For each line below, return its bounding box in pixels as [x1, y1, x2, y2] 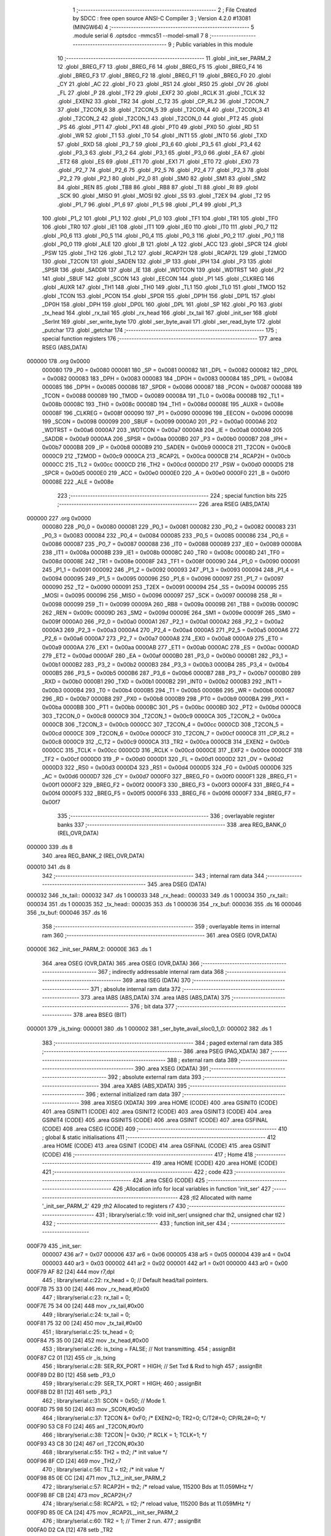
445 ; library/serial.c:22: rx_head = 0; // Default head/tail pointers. [42, 1277, 208, 1284]
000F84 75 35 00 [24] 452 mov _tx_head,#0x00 [26, 1337, 149, 1344]
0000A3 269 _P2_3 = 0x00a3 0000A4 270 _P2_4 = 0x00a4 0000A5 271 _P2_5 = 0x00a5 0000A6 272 [42, 626, 300, 633]
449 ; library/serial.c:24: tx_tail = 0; [42, 1311, 131, 1318]
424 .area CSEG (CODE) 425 [132, 1177, 205, 1184]
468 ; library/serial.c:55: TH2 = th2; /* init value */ [42, 1449, 168, 1456]
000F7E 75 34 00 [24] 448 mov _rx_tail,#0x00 [26, 1303, 144, 1310]
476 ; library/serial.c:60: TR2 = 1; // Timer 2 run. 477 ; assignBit [42, 1518, 201, 1525]
